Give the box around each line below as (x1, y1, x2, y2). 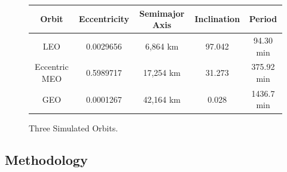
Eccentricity (78, 13, 129, 25)
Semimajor (139, 7, 185, 19)
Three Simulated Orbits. (29, 121, 118, 134)
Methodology (5, 150, 88, 169)
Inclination (194, 13, 240, 25)
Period (249, 13, 277, 25)
